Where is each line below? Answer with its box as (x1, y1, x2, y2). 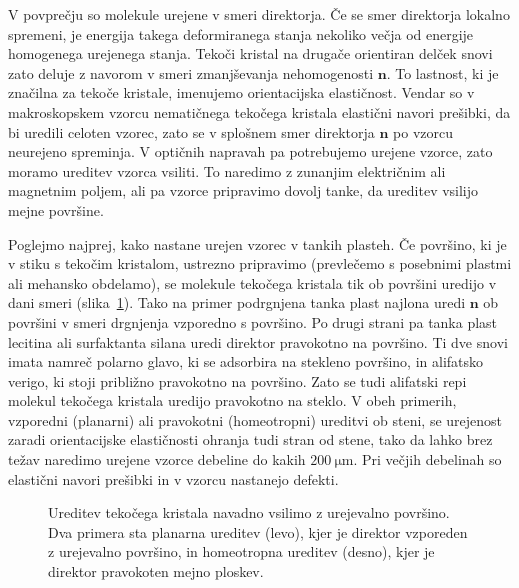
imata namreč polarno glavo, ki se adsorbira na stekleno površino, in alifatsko (8, 351, 484, 372)
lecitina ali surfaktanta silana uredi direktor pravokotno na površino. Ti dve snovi (8, 331, 508, 352)
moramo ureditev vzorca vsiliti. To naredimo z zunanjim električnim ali (8, 160, 446, 181)
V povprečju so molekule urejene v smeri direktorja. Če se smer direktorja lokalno (8, 4, 510, 24)
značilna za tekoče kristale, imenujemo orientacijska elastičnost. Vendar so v (8, 82, 475, 103)
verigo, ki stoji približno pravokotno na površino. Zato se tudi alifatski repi (8, 370, 467, 391)
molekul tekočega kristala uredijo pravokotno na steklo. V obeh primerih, (8, 390, 457, 411)
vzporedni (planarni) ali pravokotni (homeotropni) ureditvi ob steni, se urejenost (8, 409, 503, 430)
